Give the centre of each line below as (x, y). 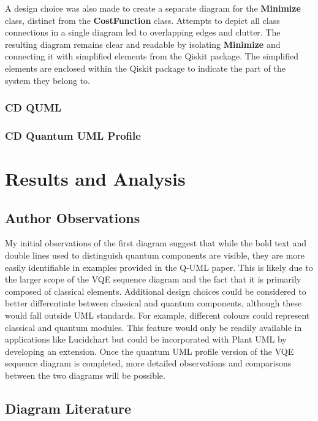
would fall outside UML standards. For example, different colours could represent (157, 315)
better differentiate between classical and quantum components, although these (153, 303)
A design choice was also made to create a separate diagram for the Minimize (153, 8)
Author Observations (73, 217)
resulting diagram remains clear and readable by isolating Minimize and (143, 44)
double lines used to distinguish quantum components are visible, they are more (155, 255)
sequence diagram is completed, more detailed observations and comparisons (148, 363)
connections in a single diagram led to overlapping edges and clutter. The (143, 32)
